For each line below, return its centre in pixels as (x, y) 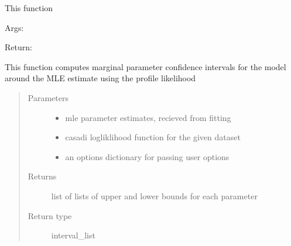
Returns (42, 176)
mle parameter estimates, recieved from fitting (148, 117)
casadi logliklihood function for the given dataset (153, 137)
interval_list (73, 235)
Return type (50, 215)
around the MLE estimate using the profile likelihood (100, 78)
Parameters (48, 97)
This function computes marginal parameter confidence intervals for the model (145, 66)
